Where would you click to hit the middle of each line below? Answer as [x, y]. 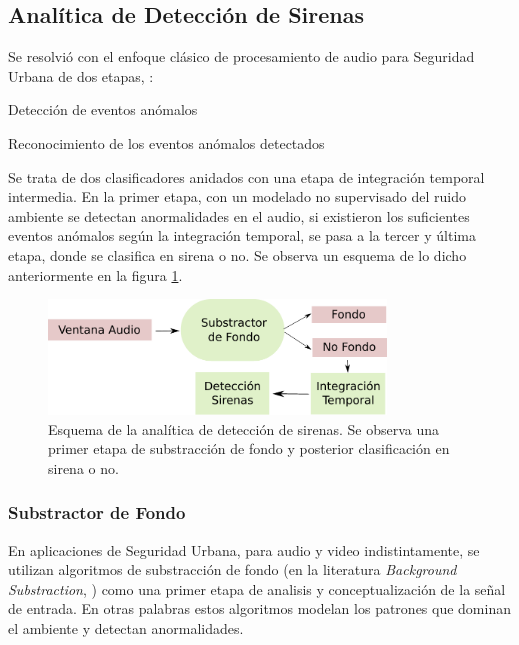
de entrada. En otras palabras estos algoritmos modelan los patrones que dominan [259, 608]
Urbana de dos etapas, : [81, 75]
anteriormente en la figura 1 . [95, 274]
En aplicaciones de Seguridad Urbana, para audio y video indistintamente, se [244, 549]
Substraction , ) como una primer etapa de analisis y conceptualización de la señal [257, 588]
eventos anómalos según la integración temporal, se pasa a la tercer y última [242, 235]
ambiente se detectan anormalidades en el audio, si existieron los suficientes [239, 215]
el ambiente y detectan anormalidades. [126, 628]
